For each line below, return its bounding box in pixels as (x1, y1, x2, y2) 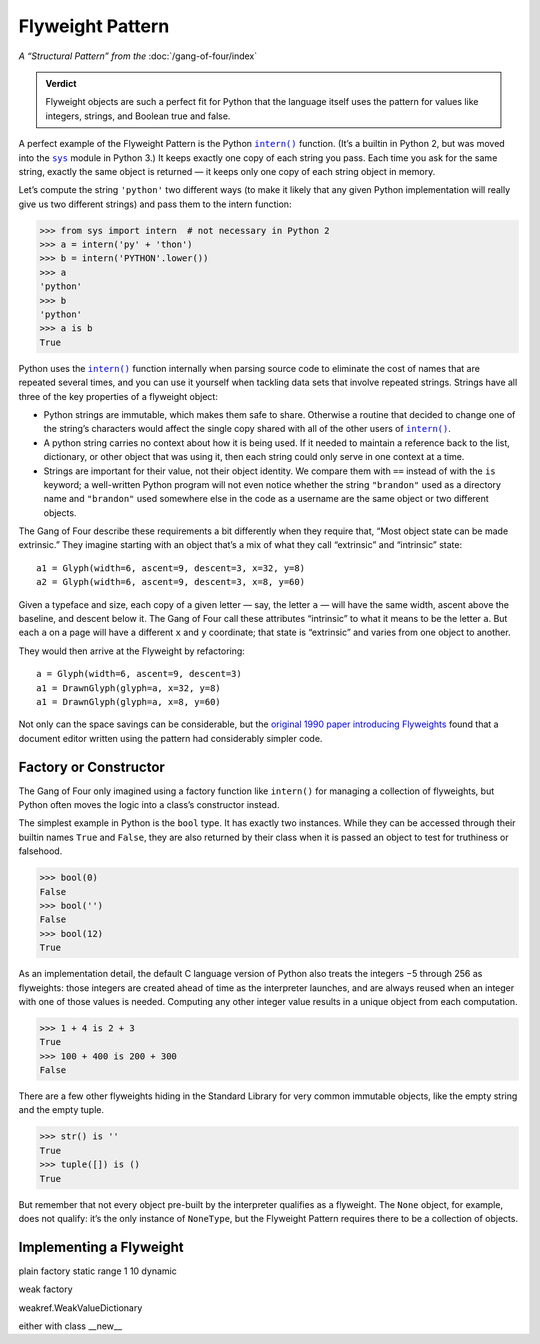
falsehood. (18, 845, 63, 857)
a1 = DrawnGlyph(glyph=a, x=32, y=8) (36, 682, 222, 694)
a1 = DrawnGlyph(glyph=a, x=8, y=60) (36, 696, 222, 707)
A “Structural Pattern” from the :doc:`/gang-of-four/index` (18, 50, 258, 62)
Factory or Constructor (18, 758, 165, 775)
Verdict (45, 77, 77, 89)
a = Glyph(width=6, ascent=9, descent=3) (36, 668, 242, 680)
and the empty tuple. (18, 1104, 105, 1116)
